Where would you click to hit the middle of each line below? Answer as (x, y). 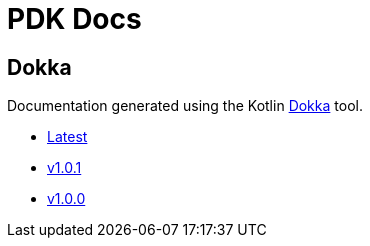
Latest (67, 137)
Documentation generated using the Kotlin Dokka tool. (185, 106)
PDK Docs (74, 19)
